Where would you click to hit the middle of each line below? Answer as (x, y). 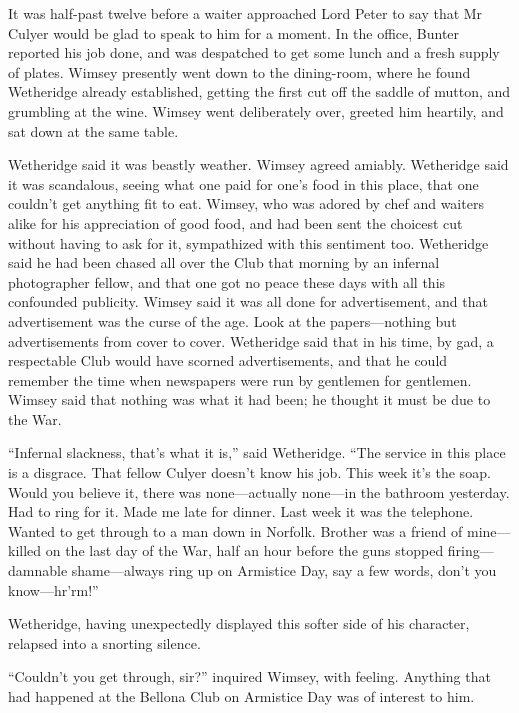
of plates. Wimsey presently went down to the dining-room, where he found (239, 71)
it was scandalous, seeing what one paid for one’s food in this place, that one (243, 183)
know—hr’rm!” (53, 589)
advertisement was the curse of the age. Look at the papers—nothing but (232, 320)
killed (25, 550)
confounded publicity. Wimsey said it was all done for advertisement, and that (248, 301)
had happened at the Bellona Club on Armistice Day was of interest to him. (241, 696)
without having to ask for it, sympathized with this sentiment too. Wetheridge (248, 242)
